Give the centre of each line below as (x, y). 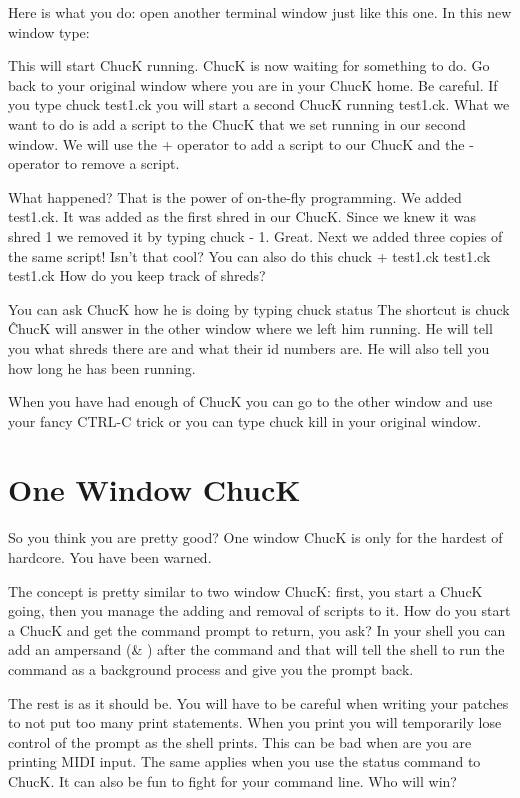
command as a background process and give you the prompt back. (211, 668)
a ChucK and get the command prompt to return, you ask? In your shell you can (257, 629)
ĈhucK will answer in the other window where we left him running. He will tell (250, 328)
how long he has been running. (102, 367)
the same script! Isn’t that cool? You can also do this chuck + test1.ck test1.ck (249, 255)
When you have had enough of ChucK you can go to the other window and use (250, 401)
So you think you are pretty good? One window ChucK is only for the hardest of (255, 537)
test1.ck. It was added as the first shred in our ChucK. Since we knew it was (242, 216)
